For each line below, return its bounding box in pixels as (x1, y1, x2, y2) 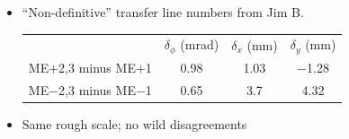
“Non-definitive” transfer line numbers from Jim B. (22, 3, 304, 21)
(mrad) (180, 35, 219, 54)
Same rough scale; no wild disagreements (22, 114, 247, 133)
